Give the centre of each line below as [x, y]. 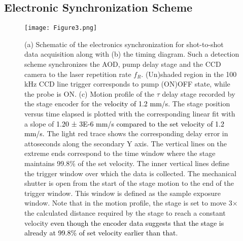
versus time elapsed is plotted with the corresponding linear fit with [130, 114]
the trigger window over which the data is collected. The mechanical [130, 173]
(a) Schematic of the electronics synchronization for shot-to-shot [124, 44]
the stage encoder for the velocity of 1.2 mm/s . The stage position [127, 104]
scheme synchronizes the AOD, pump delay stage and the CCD [123, 64]
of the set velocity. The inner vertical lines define [153, 163]
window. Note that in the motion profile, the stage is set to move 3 [128, 203]
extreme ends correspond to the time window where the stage [120, 153]
